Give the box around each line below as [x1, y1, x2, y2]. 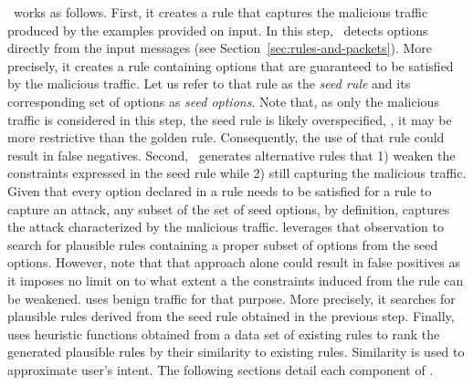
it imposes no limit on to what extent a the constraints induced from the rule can [7, 270, 464, 289]
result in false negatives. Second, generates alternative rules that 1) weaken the [7, 145, 456, 164]
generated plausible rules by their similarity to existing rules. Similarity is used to [7, 342, 465, 361]
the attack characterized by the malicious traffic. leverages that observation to [7, 217, 444, 236]
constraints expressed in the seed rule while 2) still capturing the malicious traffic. [7, 163, 467, 182]
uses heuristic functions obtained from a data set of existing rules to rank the [7, 324, 440, 343]
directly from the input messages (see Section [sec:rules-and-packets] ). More [7, 38, 432, 57]
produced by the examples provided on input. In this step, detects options [7, 20, 428, 39]
